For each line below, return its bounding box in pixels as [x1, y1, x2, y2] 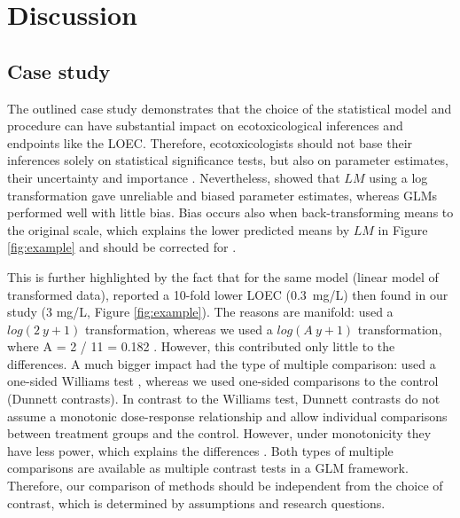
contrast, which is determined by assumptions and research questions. [7, 493, 386, 512]
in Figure [378, 220, 428, 239]
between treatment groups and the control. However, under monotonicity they [7, 424, 432, 443]
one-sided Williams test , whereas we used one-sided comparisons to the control [7, 372, 439, 390]
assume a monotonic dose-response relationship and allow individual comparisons [7, 406, 448, 425]
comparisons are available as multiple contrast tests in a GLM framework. [7, 459, 409, 477]
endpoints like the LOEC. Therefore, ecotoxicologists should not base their [7, 133, 413, 152]
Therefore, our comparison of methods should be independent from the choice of [7, 476, 443, 495]
